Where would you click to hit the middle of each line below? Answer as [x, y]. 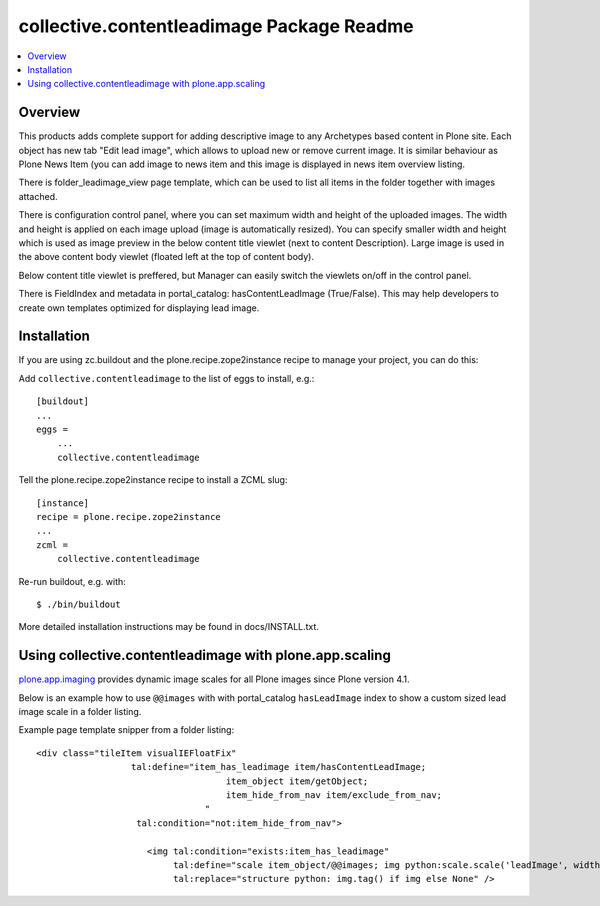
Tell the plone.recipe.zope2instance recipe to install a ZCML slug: [153, 480]
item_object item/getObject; [297, 781]
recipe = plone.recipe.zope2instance [129, 516]
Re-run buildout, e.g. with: [72, 581]
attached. [38, 196]
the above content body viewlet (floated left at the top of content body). [166, 257]
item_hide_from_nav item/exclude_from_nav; [334, 794]
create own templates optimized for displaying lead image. [139, 307]
